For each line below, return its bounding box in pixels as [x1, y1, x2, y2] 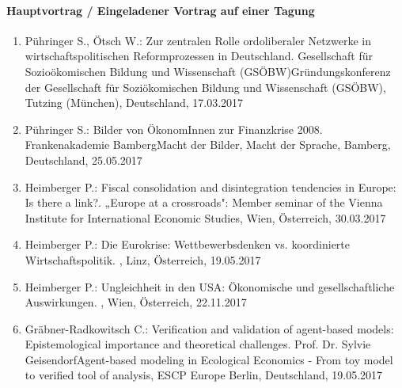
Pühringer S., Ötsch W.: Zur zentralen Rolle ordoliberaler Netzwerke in [25, 32, 371, 48]
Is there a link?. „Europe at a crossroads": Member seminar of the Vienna [25, 194, 383, 211]
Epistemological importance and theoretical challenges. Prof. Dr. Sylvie [25, 336, 371, 352]
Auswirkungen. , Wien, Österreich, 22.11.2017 [25, 294, 247, 310]
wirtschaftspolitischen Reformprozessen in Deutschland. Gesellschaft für [25, 48, 373, 64]
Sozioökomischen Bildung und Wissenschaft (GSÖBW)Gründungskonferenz [25, 63, 391, 79]
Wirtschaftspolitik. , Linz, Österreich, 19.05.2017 [25, 251, 261, 268]
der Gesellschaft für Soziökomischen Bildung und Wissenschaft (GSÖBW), [25, 78, 386, 95]
